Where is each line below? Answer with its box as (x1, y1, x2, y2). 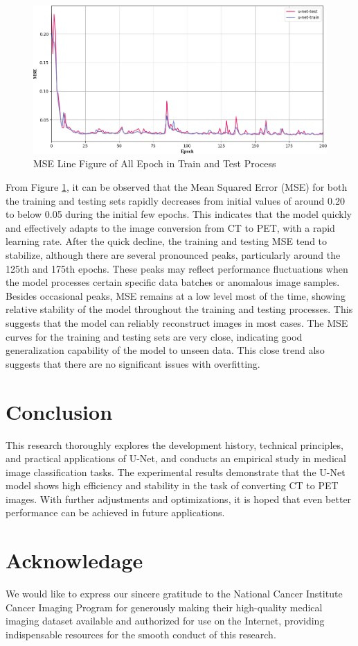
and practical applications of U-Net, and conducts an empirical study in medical (6, 451, 346, 466)
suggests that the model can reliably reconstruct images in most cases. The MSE (6, 316, 348, 330)
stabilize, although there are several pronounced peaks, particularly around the (6, 248, 341, 262)
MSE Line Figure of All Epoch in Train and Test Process (33, 156, 276, 171)
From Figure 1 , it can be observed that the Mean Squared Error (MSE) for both (6, 180, 348, 194)
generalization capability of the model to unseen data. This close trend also (6, 343, 325, 357)
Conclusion (6, 397, 113, 425)
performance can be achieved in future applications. (6, 505, 225, 520)
